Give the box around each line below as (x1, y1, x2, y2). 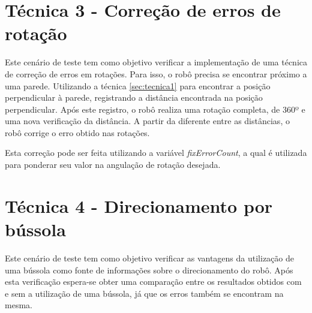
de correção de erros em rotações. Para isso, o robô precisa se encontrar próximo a (5, 67, 307, 80)
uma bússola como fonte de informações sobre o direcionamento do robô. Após (5, 263, 293, 276)
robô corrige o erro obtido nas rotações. (5, 126, 150, 139)
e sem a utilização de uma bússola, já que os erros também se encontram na (5, 287, 284, 299)
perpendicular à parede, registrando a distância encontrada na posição (5, 91, 263, 104)
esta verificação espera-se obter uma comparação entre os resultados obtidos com (5, 275, 302, 288)
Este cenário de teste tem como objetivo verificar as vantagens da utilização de (5, 251, 294, 264)
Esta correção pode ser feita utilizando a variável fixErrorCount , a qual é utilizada (5, 146, 307, 159)
